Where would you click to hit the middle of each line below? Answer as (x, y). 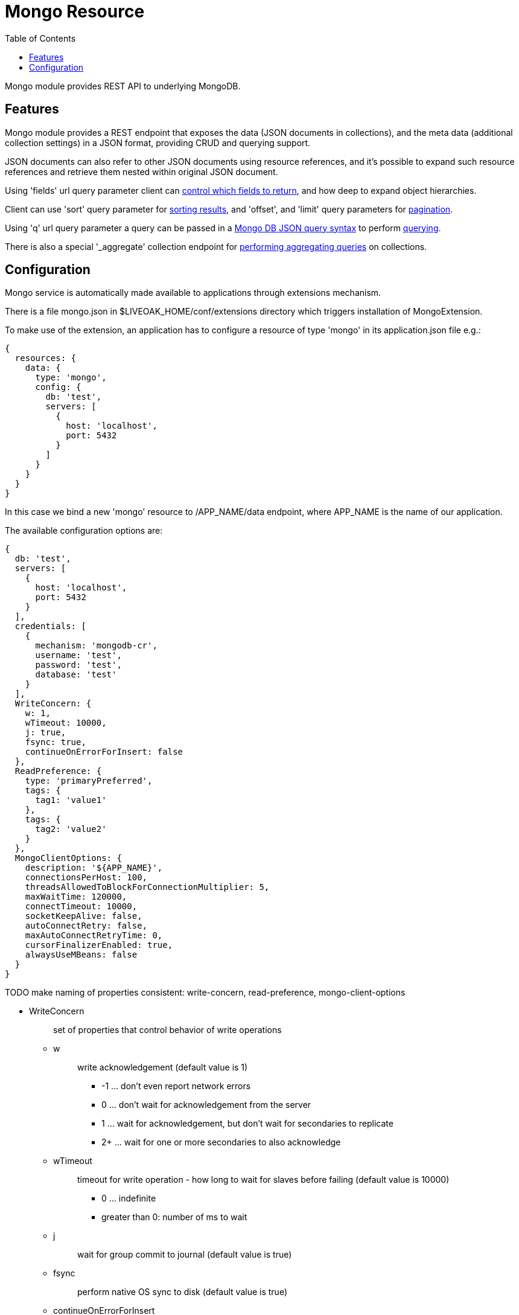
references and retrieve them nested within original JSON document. (142, 171)
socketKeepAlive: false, (84, 916)
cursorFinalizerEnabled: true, (99, 945)
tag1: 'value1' (71, 800)
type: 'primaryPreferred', (89, 781)
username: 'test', (78, 655)
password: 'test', (78, 665)
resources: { (46, 358)
